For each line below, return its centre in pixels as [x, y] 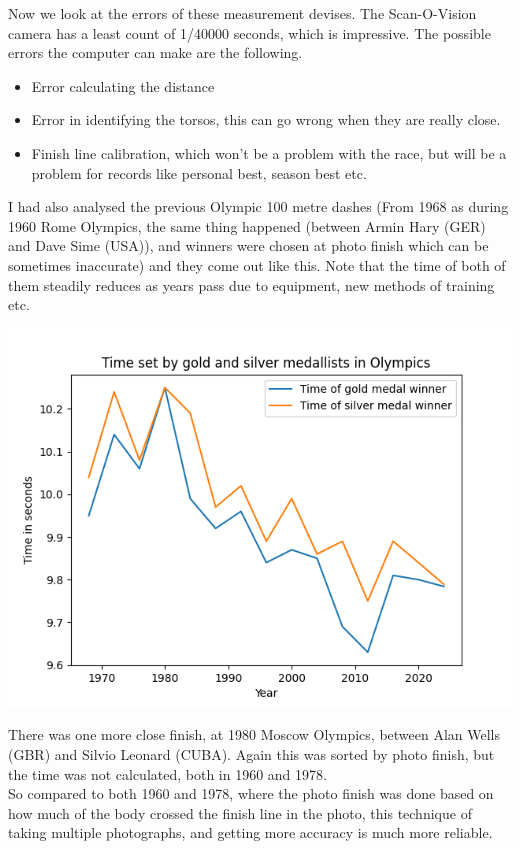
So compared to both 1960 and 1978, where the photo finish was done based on [251, 793]
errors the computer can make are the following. [155, 52]
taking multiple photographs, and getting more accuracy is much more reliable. [250, 832]
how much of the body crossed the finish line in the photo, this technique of [240, 812]
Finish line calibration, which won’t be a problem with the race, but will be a [269, 152]
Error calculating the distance [123, 85]
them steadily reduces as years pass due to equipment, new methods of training [251, 284]
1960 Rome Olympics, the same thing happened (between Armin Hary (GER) [247, 225]
